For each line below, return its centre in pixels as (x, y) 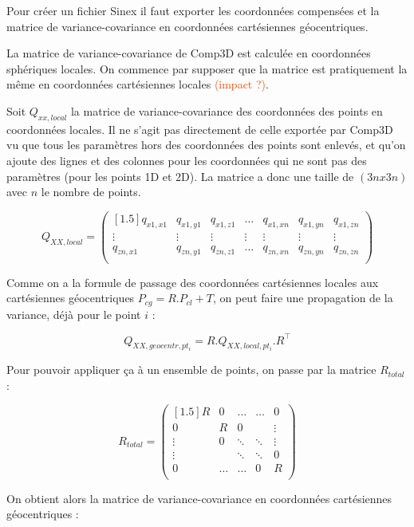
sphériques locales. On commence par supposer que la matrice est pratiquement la (207, 68)
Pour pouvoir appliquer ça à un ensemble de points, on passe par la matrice (191, 370)
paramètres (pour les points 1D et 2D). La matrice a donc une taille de (180, 176)
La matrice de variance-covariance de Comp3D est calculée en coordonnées (189, 53)
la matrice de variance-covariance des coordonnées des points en (227, 110)
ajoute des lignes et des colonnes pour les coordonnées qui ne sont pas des (187, 160)
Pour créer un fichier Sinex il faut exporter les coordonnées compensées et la (193, 10)
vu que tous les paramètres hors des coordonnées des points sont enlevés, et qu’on (206, 145)
